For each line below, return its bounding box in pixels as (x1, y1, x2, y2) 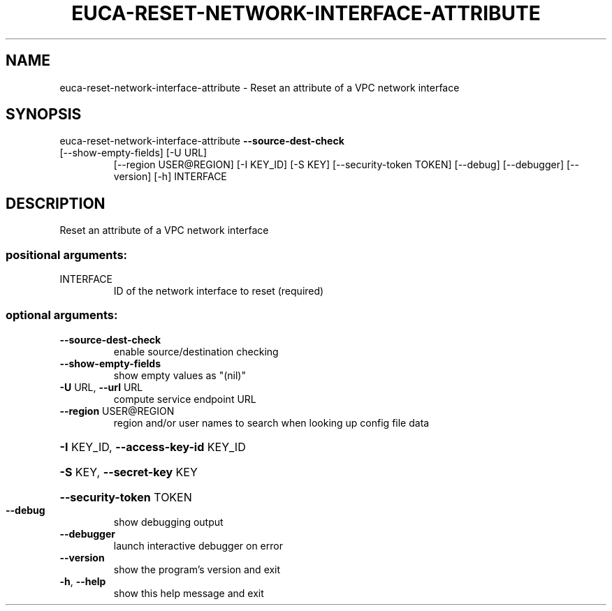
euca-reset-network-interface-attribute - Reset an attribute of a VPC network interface (59, 81, 460, 94)
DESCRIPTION (6, 194, 105, 212)
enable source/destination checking (113, 345, 279, 358)
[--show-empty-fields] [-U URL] (59, 147, 207, 159)
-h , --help (59, 575, 106, 587)
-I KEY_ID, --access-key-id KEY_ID (59, 439, 246, 454)
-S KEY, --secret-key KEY (59, 464, 198, 479)
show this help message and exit (113, 587, 264, 599)
